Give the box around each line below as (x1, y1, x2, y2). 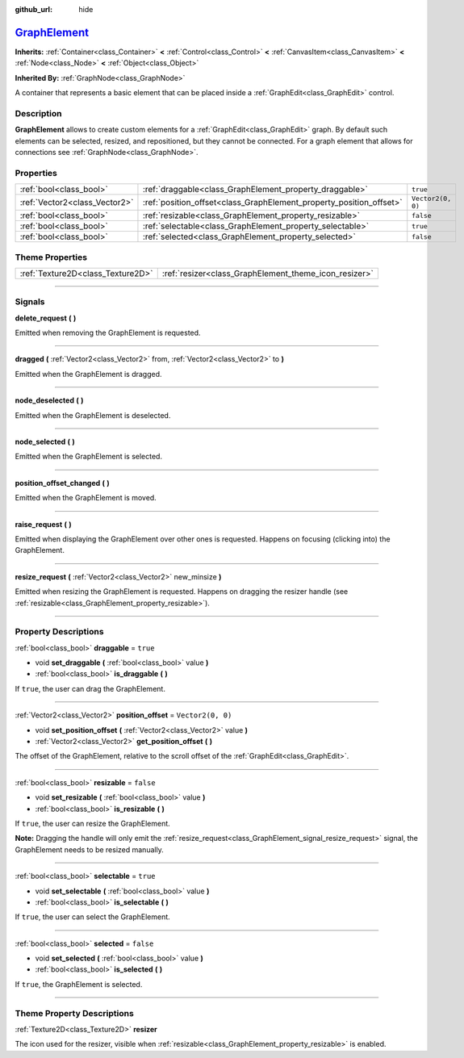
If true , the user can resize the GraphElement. (15, 818, 171, 828)
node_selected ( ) (15, 437, 76, 446)
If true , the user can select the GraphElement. (15, 912, 171, 922)
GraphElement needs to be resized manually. (15, 844, 165, 855)
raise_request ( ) (15, 519, 72, 529)
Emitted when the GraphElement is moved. (15, 493, 157, 503)
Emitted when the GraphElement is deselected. (15, 410, 171, 420)
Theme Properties (15, 251, 88, 262)
